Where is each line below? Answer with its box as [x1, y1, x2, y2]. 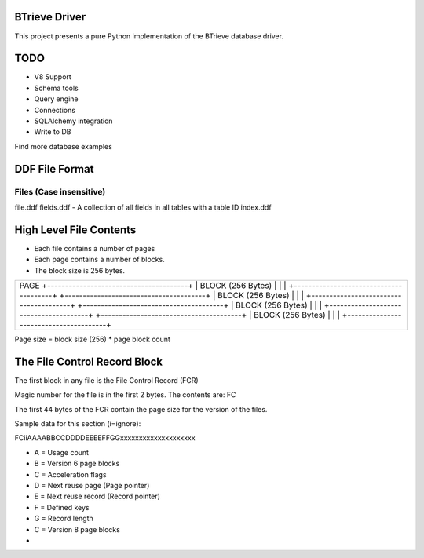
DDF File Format [14, 162, 94, 176]
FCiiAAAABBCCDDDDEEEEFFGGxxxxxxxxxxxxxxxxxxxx [14, 433, 196, 443]
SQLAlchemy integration [34, 116, 113, 126]
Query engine [34, 94, 79, 104]
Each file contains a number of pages [34, 243, 155, 253]
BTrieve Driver [14, 10, 86, 24]
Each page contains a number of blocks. [34, 255, 165, 264]
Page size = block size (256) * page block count [14, 334, 170, 344]
